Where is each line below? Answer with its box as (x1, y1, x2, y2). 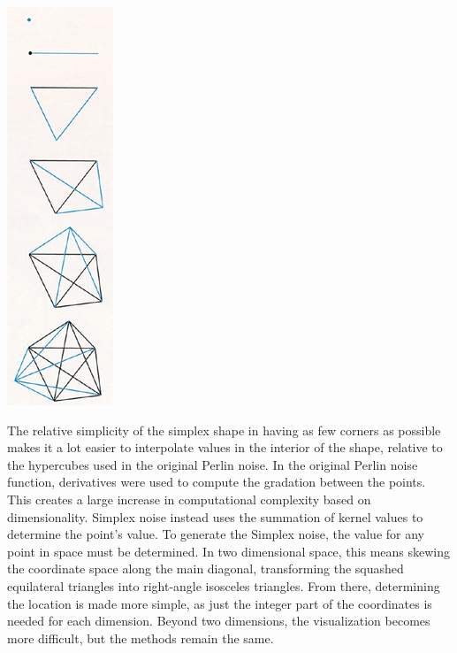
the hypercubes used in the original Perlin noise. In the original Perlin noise (7, 455, 418, 473)
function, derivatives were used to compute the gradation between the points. (7, 472, 426, 491)
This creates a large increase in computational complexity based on (7, 489, 371, 508)
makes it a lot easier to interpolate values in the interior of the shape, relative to (7, 438, 443, 457)
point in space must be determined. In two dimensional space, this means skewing (7, 542, 451, 560)
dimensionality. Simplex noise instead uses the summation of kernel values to (7, 507, 423, 526)
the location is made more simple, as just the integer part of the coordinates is (7, 594, 432, 612)
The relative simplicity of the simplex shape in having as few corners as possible (7, 420, 441, 439)
